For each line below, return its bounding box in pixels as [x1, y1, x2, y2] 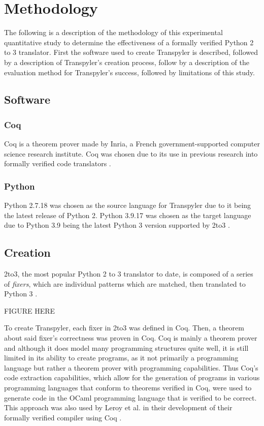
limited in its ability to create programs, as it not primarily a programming [4, 352, 239, 363]
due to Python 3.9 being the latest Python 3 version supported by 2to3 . [4, 220, 230, 230]
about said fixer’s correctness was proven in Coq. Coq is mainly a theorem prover [4, 332, 257, 343]
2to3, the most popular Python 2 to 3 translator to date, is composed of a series [4, 268, 253, 279]
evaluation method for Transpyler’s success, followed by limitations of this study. [4, 67, 255, 77]
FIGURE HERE [4, 305, 55, 316]
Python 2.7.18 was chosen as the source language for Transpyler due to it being [4, 200, 251, 210]
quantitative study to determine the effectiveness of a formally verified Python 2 [4, 37, 254, 47]
